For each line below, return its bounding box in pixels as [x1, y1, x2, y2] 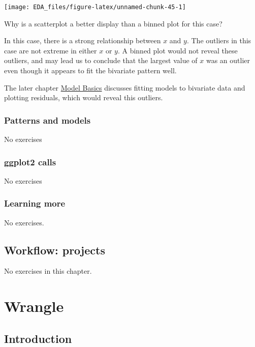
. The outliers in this [186, 35, 251, 46]
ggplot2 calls [4, 155, 56, 168]
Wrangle [4, 296, 64, 316]
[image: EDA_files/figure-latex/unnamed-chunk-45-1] [4, 4, 186, 11]
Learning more [4, 197, 66, 210]
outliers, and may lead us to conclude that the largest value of [4, 55, 198, 66]
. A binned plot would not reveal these [117, 45, 238, 55]
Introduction [4, 330, 72, 346]
